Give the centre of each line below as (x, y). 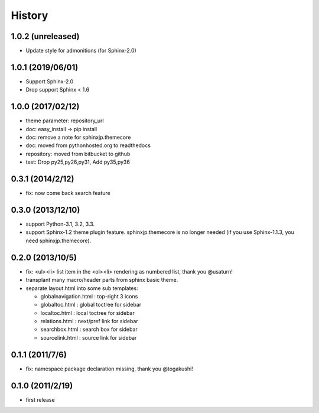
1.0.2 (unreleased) (45, 36)
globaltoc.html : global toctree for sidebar (91, 305)
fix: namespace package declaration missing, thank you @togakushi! (109, 369)
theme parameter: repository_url (65, 121)
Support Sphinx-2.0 (50, 81)
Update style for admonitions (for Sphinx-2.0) (81, 51)
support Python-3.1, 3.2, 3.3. (60, 224)
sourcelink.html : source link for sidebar (89, 337)
